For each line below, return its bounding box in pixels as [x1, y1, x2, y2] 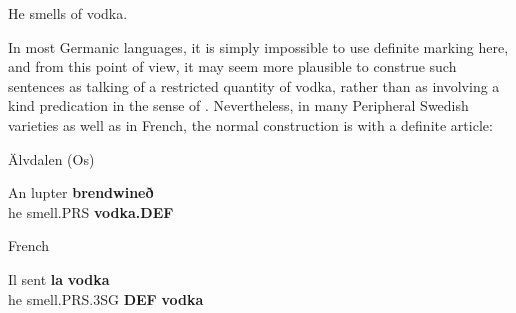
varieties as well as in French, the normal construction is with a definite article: [8, 114, 493, 135]
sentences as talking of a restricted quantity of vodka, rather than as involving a [8, 75, 500, 96]
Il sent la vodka [8, 268, 110, 289]
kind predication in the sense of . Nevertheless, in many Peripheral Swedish [8, 95, 469, 116]
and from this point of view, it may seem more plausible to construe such [8, 56, 457, 77]
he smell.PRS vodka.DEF [8, 201, 174, 222]
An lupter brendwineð [8, 182, 154, 203]
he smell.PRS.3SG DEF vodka [8, 288, 204, 309]
